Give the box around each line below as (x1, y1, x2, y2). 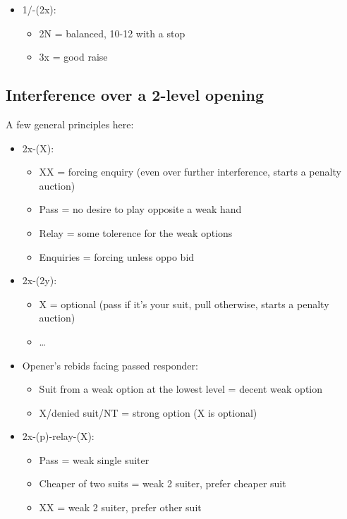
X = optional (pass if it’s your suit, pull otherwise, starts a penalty (39, 296, 329, 311)
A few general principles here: (6, 116, 134, 131)
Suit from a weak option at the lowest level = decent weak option (39, 381, 323, 396)
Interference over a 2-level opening (6, 84, 264, 106)
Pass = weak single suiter (39, 452, 150, 467)
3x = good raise (39, 49, 108, 64)
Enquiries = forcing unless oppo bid (39, 249, 195, 264)
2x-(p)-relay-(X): (22, 429, 95, 444)
